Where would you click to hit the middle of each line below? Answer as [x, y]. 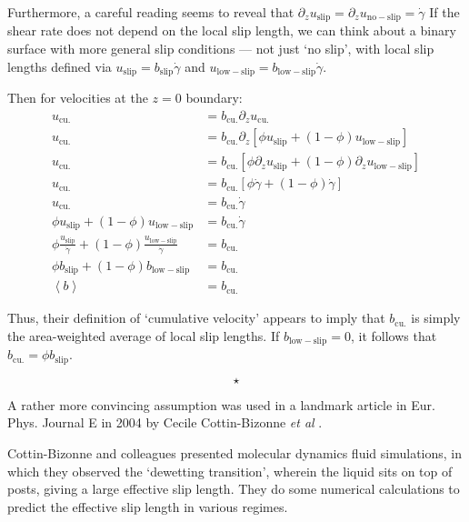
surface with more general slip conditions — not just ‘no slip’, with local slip [221, 49]
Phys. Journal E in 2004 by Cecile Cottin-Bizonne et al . [165, 422]
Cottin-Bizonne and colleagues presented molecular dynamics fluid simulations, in [234, 453]
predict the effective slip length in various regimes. [148, 506]
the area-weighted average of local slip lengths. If [144, 335]
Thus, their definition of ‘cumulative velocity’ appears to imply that [196, 318]
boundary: [214, 98]
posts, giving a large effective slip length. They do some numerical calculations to [234, 489]
